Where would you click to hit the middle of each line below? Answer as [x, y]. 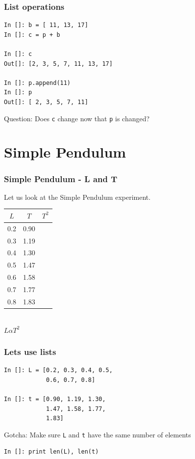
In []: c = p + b [32, 35]
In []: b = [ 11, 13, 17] [46, 25]
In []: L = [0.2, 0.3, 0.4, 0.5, [58, 370]
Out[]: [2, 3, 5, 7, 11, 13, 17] [58, 64]
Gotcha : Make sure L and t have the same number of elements [97, 434]
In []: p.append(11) [37, 83]
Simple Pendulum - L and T [61, 178]
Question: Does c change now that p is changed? [77, 118]
